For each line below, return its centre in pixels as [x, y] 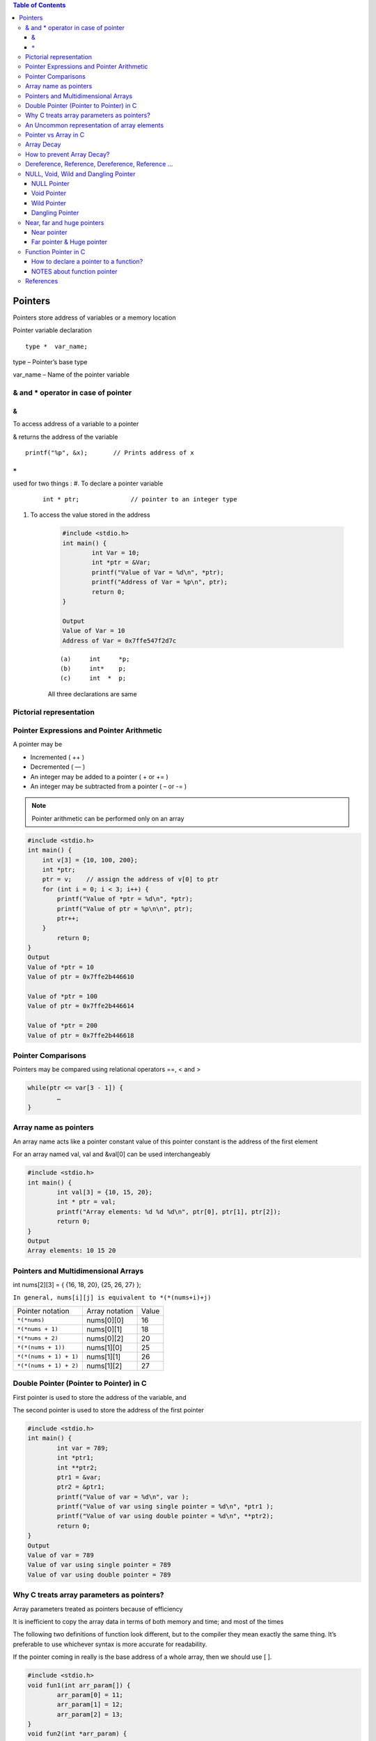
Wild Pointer [49, 203]
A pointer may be [38, 744]
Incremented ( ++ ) [57, 757]
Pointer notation [43, 1311]
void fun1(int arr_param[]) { [79, 1685]
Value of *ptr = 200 [62, 1026]
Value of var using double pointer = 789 [99, 1575]
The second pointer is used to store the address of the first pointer [109, 1410]
